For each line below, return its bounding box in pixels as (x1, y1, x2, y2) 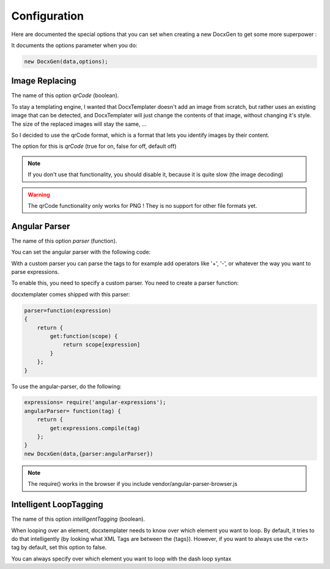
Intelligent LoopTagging (11, 499, 104, 510)
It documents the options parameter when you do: (11, 42, 137, 49)
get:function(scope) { (50, 332, 119, 339)
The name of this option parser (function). (11, 237, 117, 244)
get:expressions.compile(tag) (50, 425, 141, 431)
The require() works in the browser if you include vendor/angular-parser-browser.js (28, 480, 238, 488)
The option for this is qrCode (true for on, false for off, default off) (11, 142, 177, 150)
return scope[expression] (62, 341, 141, 348)
